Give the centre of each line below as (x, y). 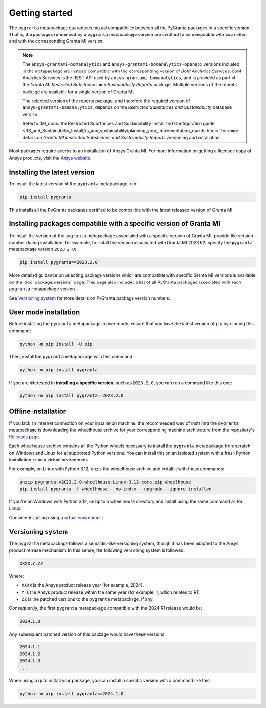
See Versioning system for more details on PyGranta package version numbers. (90, 298)
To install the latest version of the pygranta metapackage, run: (73, 184)
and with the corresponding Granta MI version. (56, 41)
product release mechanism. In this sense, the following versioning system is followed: (97, 550)
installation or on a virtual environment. (49, 460)
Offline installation (38, 411)
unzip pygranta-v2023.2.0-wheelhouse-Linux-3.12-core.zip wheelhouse (105, 482)
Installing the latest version (52, 172)
